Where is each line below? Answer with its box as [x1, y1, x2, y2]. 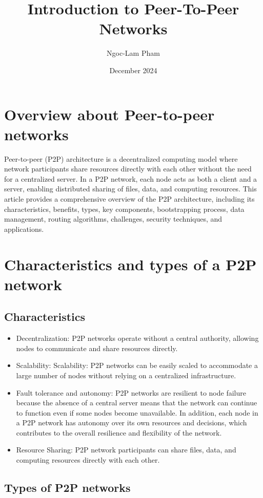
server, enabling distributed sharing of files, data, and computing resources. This [4, 183, 257, 194]
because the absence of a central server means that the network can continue [16, 397, 257, 408]
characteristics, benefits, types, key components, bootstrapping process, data [4, 203, 245, 214]
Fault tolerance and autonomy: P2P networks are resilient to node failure [16, 387, 246, 398]
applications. [4, 223, 44, 234]
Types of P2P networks [4, 480, 131, 495]
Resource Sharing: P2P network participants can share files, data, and [16, 444, 236, 455]
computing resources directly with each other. [16, 454, 160, 465]
